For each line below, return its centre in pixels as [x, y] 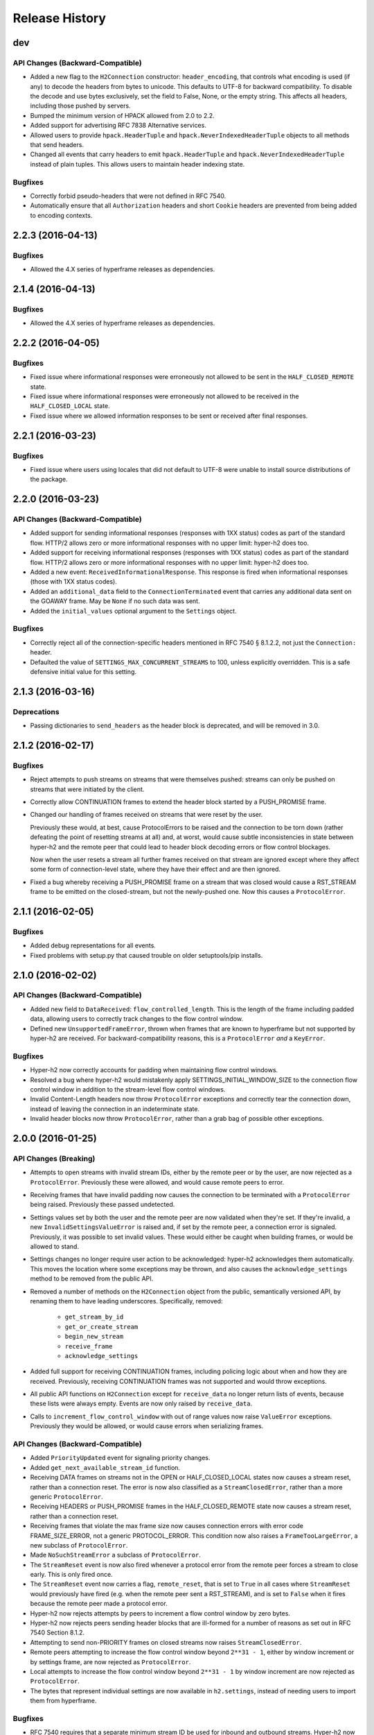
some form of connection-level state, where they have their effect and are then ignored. [155, 869]
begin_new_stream [94, 1337]
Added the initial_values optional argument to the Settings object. [133, 611]
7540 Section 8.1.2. [57, 1633]
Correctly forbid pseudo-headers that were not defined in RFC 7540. [128, 196]
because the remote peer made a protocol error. [99, 1604]
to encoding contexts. [61, 215]
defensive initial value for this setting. [83, 671]
